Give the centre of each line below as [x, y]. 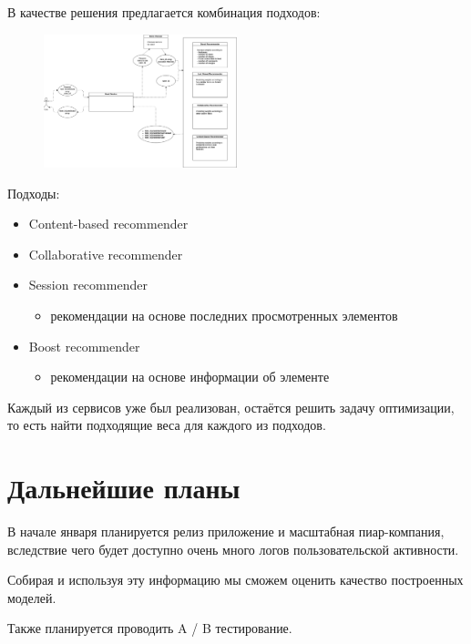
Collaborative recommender [106, 254]
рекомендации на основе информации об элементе [190, 377]
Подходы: [34, 193]
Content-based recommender [108, 224]
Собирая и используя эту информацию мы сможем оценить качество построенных [235, 580]
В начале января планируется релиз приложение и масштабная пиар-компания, [226, 532]
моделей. [32, 597]
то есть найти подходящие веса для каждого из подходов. [167, 425]
